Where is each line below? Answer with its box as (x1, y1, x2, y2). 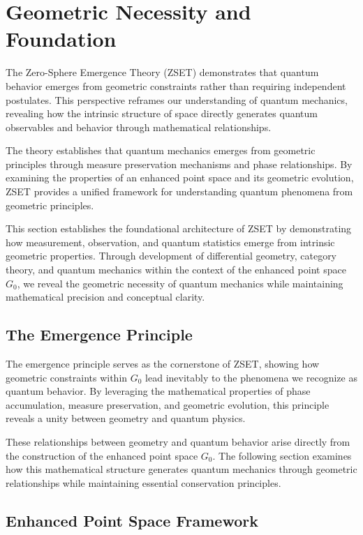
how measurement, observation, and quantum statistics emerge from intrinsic (6, 234, 335, 249)
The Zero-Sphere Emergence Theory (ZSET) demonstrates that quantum (6, 65, 319, 80)
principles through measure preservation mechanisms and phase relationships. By (6, 156, 353, 171)
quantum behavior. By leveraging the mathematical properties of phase (6, 384, 311, 398)
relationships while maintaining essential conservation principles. (6, 475, 281, 490)
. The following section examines (212, 448, 352, 462)
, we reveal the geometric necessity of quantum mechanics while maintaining (17, 276, 343, 290)
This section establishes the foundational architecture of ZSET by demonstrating (6, 221, 352, 236)
